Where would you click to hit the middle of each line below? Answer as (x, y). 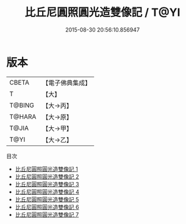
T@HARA (23, 116)
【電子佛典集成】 (67, 83)
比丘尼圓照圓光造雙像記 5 (47, 199)
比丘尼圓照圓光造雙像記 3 (47, 184)
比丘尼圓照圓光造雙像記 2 (47, 177)
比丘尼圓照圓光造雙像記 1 (46, 169)
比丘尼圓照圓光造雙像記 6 (47, 207)
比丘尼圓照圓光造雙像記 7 (47, 214)
